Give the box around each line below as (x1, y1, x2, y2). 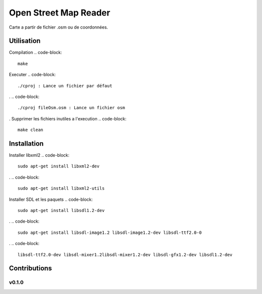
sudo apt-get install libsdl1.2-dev (17, 208, 105, 213)
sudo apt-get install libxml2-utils (17, 186, 105, 191)
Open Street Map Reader (9, 7, 111, 18)
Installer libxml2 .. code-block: (9, 152, 70, 158)
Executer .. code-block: (9, 72, 56, 78)
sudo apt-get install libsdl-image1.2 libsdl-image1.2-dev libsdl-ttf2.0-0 (17, 229, 202, 235)
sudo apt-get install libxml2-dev (17, 163, 99, 169)
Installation (9, 140, 44, 147)
